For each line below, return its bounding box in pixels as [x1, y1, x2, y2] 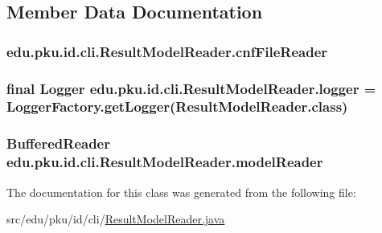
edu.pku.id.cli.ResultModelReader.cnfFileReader [6, 41, 328, 61]
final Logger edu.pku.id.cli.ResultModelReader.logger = [6, 78, 376, 98]
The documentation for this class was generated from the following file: [6, 183, 356, 200]
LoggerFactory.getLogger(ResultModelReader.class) [6, 96, 348, 117]
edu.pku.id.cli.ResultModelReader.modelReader [6, 152, 323, 172]
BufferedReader [6, 133, 110, 153]
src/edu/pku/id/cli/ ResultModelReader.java [6, 211, 225, 227]
